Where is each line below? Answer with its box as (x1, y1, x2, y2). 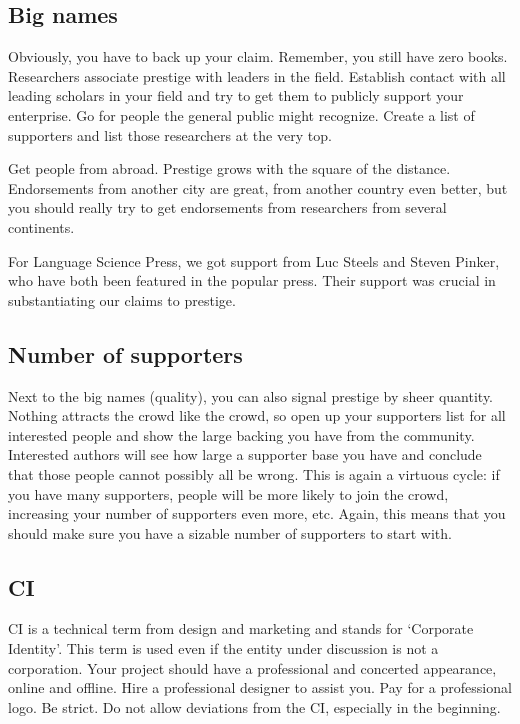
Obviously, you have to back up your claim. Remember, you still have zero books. (8, 46, 508, 67)
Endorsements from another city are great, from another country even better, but (8, 177, 508, 198)
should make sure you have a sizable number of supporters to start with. (8, 522, 452, 543)
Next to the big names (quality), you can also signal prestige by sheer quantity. (8, 385, 494, 406)
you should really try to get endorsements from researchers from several (8, 197, 447, 218)
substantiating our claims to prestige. (8, 289, 236, 310)
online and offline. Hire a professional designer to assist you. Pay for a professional (8, 677, 512, 698)
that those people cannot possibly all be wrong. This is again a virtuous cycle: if (8, 463, 500, 484)
